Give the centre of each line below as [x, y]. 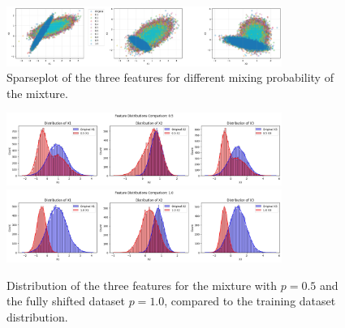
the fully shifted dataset [66, 301]
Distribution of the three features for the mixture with [142, 285]
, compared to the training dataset [250, 301]
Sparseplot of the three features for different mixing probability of [170, 77]
